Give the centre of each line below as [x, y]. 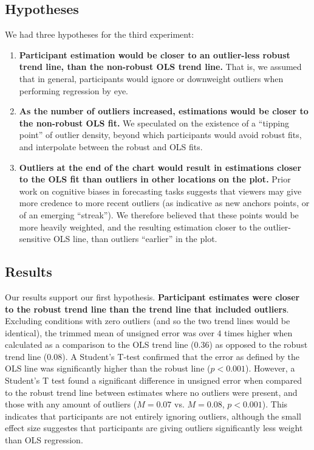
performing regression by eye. [73, 90]
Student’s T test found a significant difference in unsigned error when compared [153, 380]
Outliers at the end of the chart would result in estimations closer [160, 167]
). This [275, 404]
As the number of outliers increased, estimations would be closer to [164, 111]
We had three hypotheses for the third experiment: [100, 34]
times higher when [258, 332]
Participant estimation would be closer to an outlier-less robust [155, 54]
